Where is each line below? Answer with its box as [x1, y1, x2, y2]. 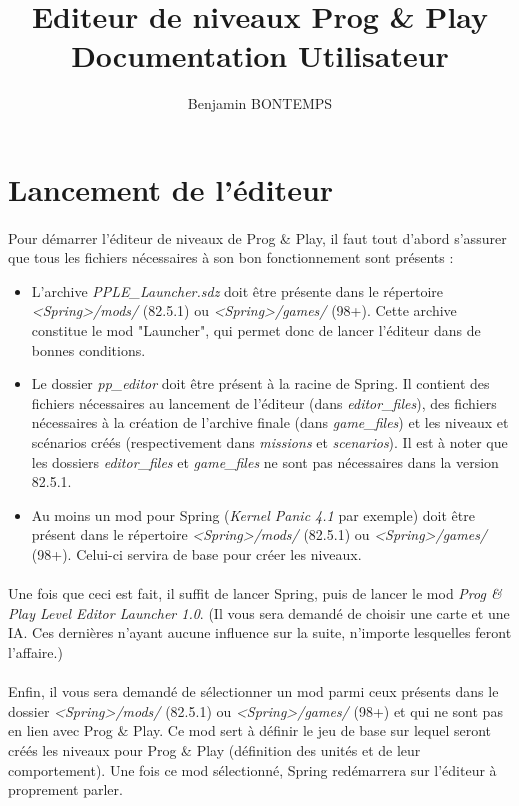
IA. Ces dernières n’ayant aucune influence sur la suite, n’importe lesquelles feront [8, 622, 512, 643]
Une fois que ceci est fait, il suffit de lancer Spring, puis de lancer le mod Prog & [8, 583, 502, 604]
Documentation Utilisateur [71, 35, 449, 76]
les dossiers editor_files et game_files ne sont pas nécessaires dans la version [31, 451, 499, 472]
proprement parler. [8, 779, 123, 800]
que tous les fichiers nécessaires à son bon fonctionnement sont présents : [8, 247, 454, 268]
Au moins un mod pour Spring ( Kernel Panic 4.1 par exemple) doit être [31, 504, 475, 525]
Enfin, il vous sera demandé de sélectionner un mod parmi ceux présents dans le [8, 681, 499, 702]
